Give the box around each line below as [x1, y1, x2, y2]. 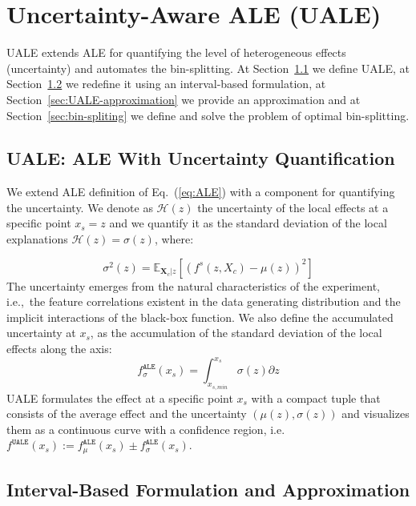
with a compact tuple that [251, 389, 381, 406]
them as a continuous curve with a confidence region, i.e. [6, 420, 285, 437]
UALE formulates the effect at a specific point [6, 389, 233, 406]
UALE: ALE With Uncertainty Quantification [6, 146, 395, 171]
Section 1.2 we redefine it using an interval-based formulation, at [6, 75, 326, 92]
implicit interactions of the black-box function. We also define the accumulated [6, 308, 394, 325]
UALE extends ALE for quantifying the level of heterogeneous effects [6, 44, 346, 61]
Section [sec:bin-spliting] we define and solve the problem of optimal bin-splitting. [6, 106, 410, 123]
